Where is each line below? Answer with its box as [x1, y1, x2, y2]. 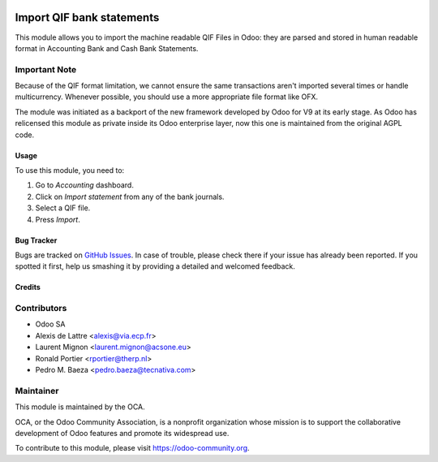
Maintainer [15, 385, 59, 396]
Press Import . [35, 214, 80, 224]
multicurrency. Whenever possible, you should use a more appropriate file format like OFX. [15, 92, 319, 101]
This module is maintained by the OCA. [15, 402, 145, 412]
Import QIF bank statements [15, 11, 160, 24]
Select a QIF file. [35, 203, 91, 213]
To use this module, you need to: [15, 166, 125, 175]
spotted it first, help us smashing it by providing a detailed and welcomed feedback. [15, 261, 295, 271]
